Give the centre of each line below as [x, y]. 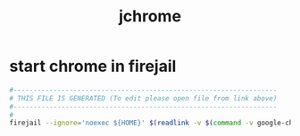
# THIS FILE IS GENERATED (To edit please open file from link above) [143, 98]
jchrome [150, 16]
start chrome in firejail [93, 66]
